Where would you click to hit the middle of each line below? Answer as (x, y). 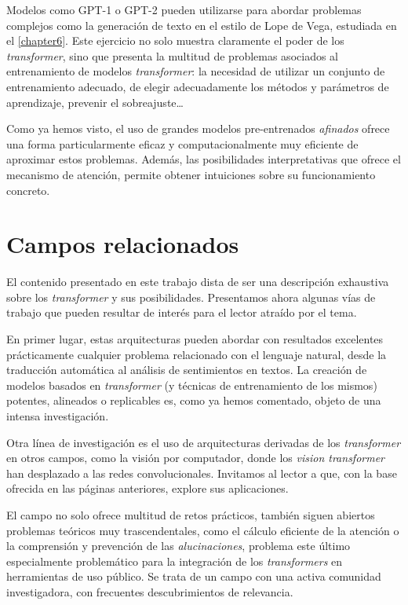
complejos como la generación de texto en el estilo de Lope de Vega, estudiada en (202, 25)
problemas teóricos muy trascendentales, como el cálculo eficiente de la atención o (203, 530)
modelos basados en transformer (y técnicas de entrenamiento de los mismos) (192, 385)
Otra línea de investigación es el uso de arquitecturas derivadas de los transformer (204, 442)
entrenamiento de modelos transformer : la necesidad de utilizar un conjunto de (196, 71)
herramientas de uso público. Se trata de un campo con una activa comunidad (194, 576)
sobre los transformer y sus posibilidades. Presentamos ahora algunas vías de (191, 297)
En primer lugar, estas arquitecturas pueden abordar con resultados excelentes (195, 339)
